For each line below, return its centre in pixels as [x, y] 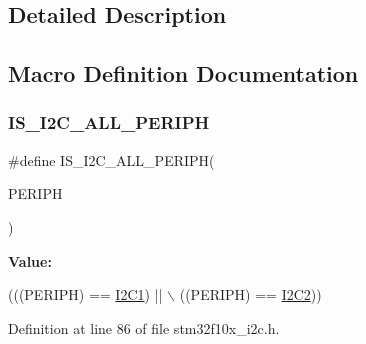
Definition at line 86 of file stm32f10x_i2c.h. [144, 327]
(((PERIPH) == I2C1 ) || [85, 294]
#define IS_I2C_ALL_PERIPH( [111, 159]
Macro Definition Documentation [183, 73]
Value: [30, 260]
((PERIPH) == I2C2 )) [250, 294]
